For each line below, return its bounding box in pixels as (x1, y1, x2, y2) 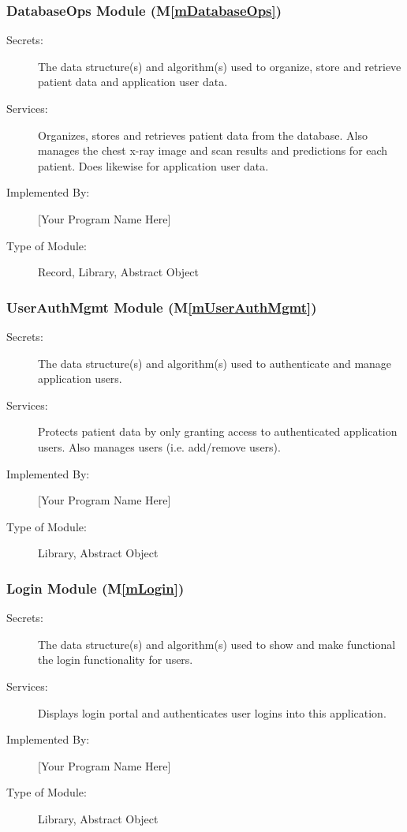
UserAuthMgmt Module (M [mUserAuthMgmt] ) (6, 297, 317, 317)
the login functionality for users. (38, 651, 193, 668)
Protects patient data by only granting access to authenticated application (38, 423, 398, 440)
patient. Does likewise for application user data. (38, 157, 269, 174)
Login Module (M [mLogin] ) (6, 578, 185, 598)
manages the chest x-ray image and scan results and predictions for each (38, 142, 388, 159)
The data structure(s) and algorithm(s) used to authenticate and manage (38, 354, 392, 371)
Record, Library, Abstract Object (38, 264, 200, 280)
